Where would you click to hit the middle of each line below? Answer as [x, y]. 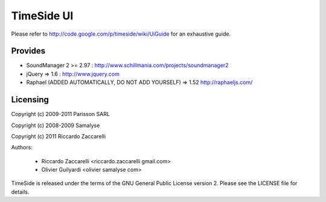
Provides [28, 51]
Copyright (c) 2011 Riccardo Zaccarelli [58, 136]
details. [20, 192]
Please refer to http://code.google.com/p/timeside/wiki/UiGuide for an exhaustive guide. [121, 34]
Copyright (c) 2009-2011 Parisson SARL [60, 114]
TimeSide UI [42, 16]
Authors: [22, 148]
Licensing [30, 100]
